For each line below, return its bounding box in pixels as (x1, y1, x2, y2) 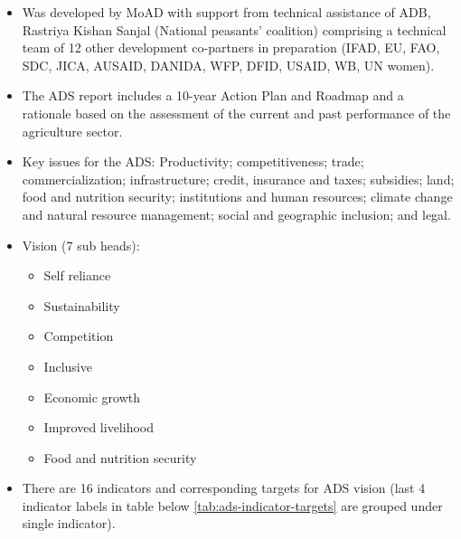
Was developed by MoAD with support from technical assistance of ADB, (22, 3, 431, 21)
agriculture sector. (22, 121, 123, 140)
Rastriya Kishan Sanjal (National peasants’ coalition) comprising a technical (22, 20, 447, 39)
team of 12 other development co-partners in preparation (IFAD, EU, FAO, (22, 38, 440, 57)
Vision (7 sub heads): (22, 235, 140, 254)
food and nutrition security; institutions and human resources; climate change (22, 187, 453, 206)
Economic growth (43, 387, 140, 406)
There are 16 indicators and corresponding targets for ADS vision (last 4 (22, 478, 426, 497)
